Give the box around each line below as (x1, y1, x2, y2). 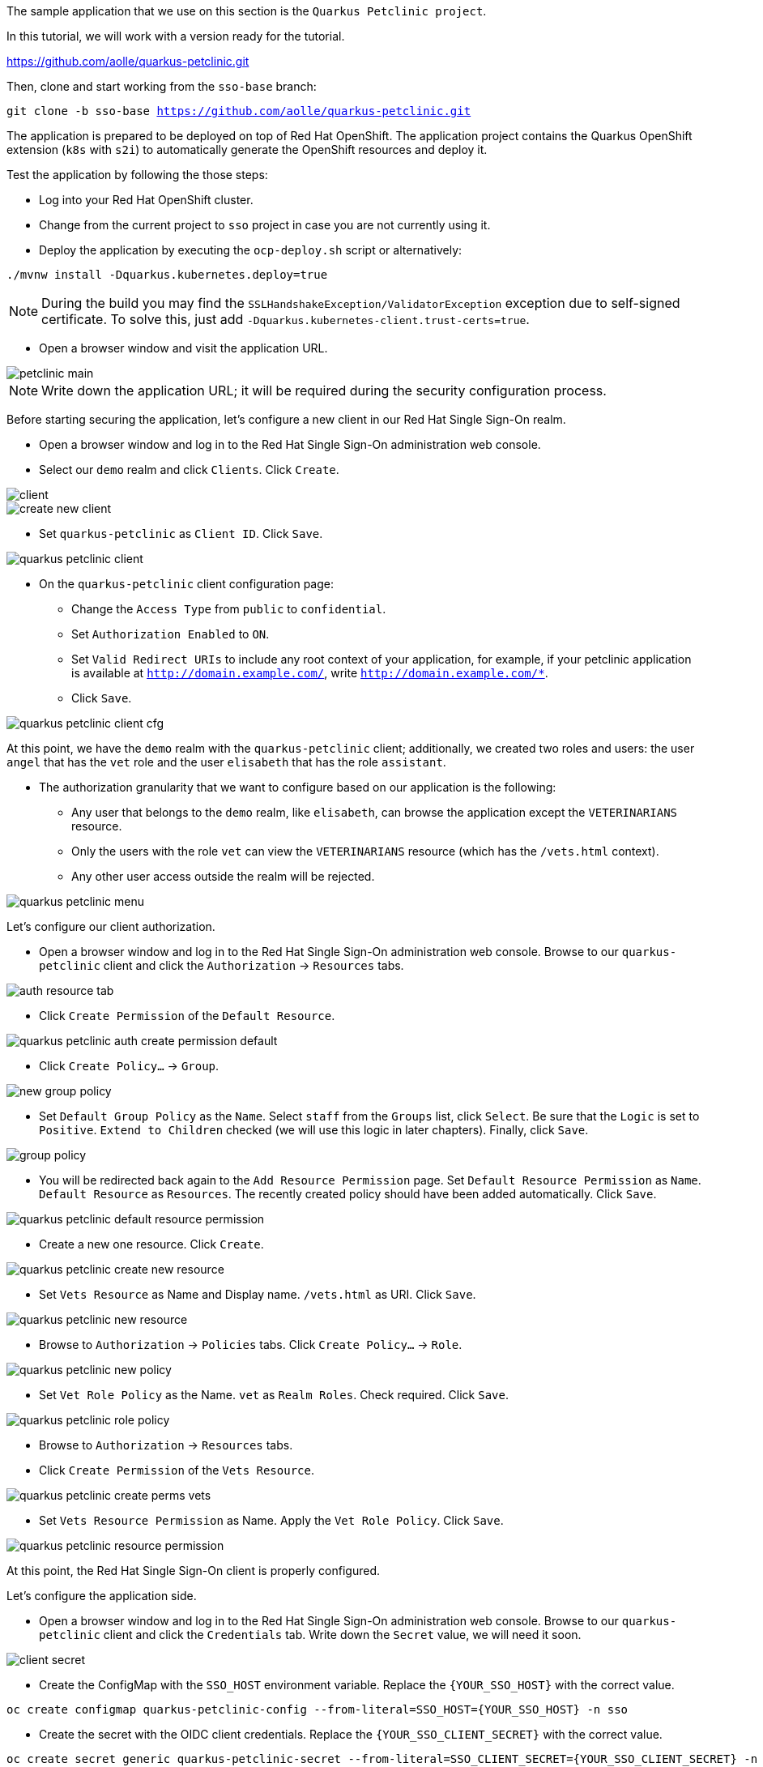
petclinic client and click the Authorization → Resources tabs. (39, 958, 404, 972)
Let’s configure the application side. (6, 1589, 197, 1603)
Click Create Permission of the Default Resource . (39, 1009, 335, 1022)
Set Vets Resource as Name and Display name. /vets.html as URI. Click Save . (39, 1287, 476, 1301)
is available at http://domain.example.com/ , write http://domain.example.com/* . (71, 666, 548, 680)
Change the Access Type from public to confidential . (71, 602, 386, 616)
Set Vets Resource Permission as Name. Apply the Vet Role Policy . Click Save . (39, 1513, 504, 1527)
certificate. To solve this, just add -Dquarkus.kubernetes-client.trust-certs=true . (41, 311, 530, 327)
